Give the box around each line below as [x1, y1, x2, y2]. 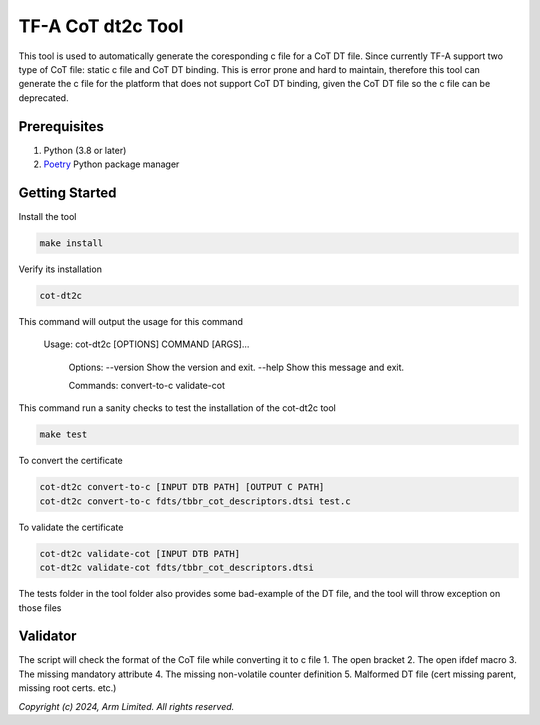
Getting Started [18, 184, 117, 201]
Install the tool [18, 210, 77, 222]
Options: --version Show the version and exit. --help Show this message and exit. [68, 361, 405, 373]
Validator [18, 628, 77, 645]
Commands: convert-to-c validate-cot [68, 380, 225, 392]
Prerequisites [18, 118, 104, 135]
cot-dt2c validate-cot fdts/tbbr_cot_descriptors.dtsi [39, 562, 314, 574]
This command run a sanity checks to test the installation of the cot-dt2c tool [18, 402, 337, 414]
